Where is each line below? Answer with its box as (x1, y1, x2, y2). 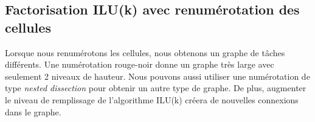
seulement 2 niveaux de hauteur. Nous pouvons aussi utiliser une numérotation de (5, 69, 310, 82)
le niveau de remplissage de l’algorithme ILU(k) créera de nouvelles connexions (5, 93, 299, 106)
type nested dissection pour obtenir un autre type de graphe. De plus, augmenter (5, 82, 306, 94)
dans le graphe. (5, 105, 61, 118)
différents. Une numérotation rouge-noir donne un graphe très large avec (5, 58, 274, 71)
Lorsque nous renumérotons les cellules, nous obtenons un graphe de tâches (5, 46, 285, 59)
